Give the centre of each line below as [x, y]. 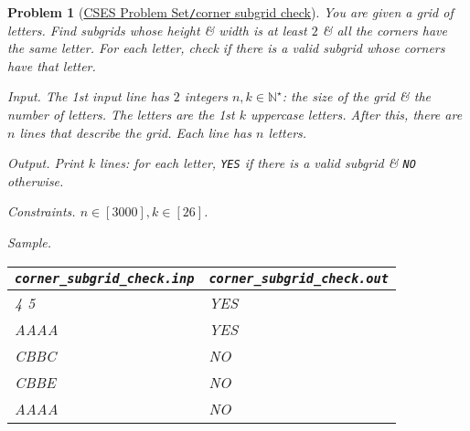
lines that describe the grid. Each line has [135, 132]
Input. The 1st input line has [88, 96]
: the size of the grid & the [357, 96]
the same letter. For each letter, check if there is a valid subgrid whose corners [226, 48]
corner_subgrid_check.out [299, 278]
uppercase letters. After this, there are [357, 115]
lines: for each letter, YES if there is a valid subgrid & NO [258, 163]
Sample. [29, 242]
